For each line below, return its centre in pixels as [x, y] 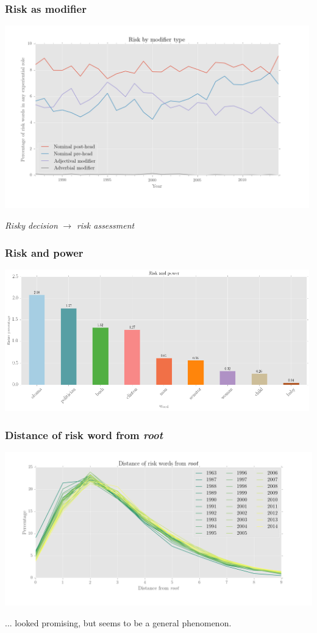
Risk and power [44, 252]
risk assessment [105, 225]
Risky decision [31, 225]
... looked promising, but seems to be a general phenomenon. [118, 622]
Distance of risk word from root [84, 435]
